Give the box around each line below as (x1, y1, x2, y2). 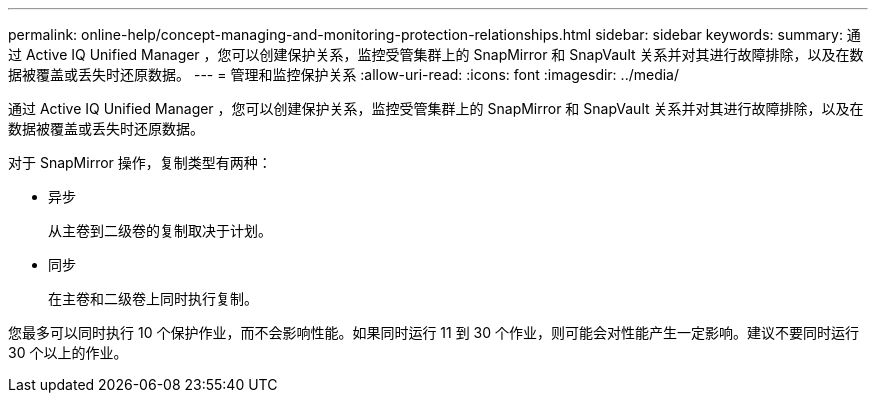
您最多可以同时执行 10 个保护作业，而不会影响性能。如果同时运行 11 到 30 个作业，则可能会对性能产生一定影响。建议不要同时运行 (8, 324, 860, 341)
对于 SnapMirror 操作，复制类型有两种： (8, 154, 272, 171)
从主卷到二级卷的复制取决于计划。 (48, 222, 272, 239)
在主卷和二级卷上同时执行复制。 (48, 290, 258, 307)
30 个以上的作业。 (8, 344, 128, 361)
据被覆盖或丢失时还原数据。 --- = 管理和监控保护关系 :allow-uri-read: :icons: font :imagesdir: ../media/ (8, 66, 680, 83)
